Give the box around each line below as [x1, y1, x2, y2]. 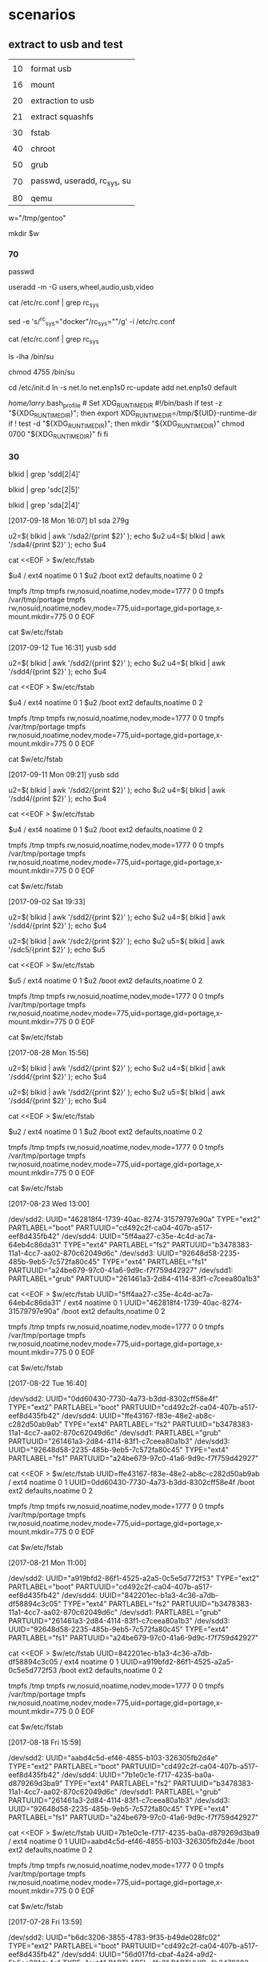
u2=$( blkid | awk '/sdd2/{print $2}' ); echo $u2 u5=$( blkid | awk [8, 1087, 226, 1097]
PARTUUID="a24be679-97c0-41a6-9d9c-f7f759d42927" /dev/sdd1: [8, 1266, 234, 1275]
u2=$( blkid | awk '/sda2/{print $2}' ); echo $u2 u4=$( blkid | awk [8, 531, 226, 541]
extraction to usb [30, 95, 94, 106]
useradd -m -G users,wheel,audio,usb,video [8, 282, 154, 292]
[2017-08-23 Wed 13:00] [8, 1199, 90, 1209]
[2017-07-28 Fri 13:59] [8, 1917, 82, 1927]
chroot [30, 143, 56, 154]
